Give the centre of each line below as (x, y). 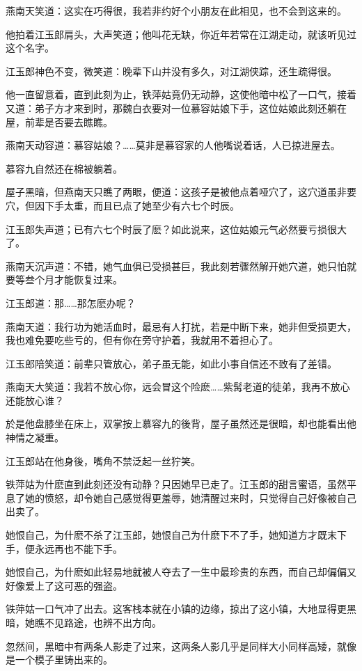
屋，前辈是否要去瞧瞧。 (59, 121)
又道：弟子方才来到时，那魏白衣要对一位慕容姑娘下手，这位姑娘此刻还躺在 (176, 108)
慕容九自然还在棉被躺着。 (64, 168)
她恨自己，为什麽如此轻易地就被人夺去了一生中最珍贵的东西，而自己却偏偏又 (181, 572)
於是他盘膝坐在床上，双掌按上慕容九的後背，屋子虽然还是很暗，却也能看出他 (181, 424)
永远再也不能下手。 (78, 548)
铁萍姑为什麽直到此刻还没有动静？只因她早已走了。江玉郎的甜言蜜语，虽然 (176, 484)
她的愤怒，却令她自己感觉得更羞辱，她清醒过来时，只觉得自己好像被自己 (190, 497)
